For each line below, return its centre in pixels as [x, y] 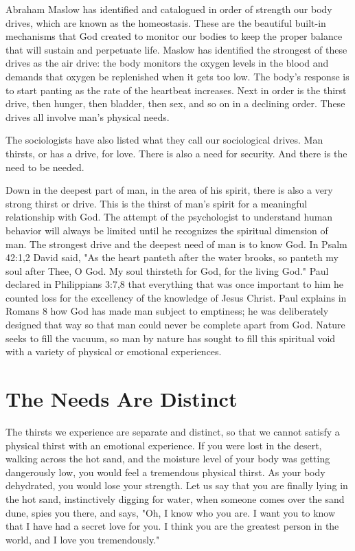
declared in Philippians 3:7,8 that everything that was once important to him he [175, 284]
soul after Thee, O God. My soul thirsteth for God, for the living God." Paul [167, 270]
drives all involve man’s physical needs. [88, 116]
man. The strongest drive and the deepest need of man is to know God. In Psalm [176, 244]
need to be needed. [45, 167]
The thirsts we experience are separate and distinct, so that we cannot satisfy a [173, 431]
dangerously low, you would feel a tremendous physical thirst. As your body [165, 472]
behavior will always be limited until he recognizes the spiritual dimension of [167, 230]
